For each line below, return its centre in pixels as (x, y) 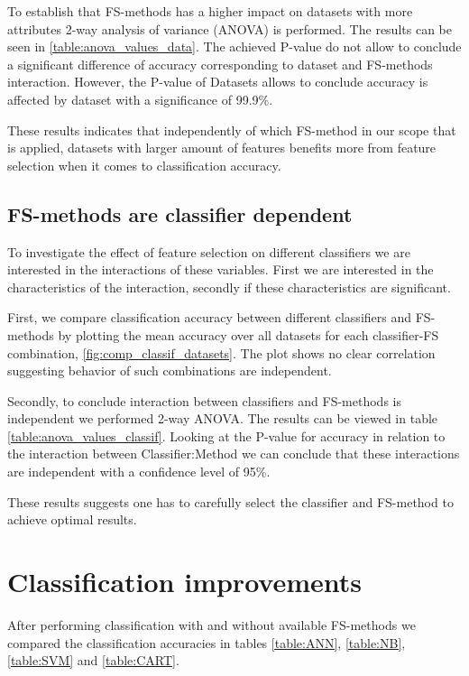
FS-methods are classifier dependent (180, 213)
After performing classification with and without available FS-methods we (212, 624)
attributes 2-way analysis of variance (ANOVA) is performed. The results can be (230, 28)
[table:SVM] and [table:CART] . (93, 660)
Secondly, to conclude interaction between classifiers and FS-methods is (204, 400)
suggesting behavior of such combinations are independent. (170, 370)
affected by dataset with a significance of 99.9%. (140, 99)
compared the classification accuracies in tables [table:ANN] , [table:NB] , (207, 642)
